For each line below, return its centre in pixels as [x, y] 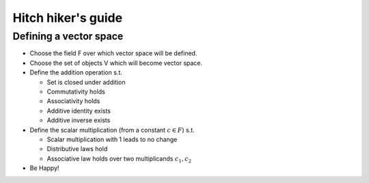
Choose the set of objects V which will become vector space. [116, 63]
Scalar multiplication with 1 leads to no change [112, 139]
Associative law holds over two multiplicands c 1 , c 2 [119, 159]
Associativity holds [73, 101]
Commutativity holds [76, 91]
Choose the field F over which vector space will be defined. [113, 53]
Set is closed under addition [86, 82]
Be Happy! [44, 168]
